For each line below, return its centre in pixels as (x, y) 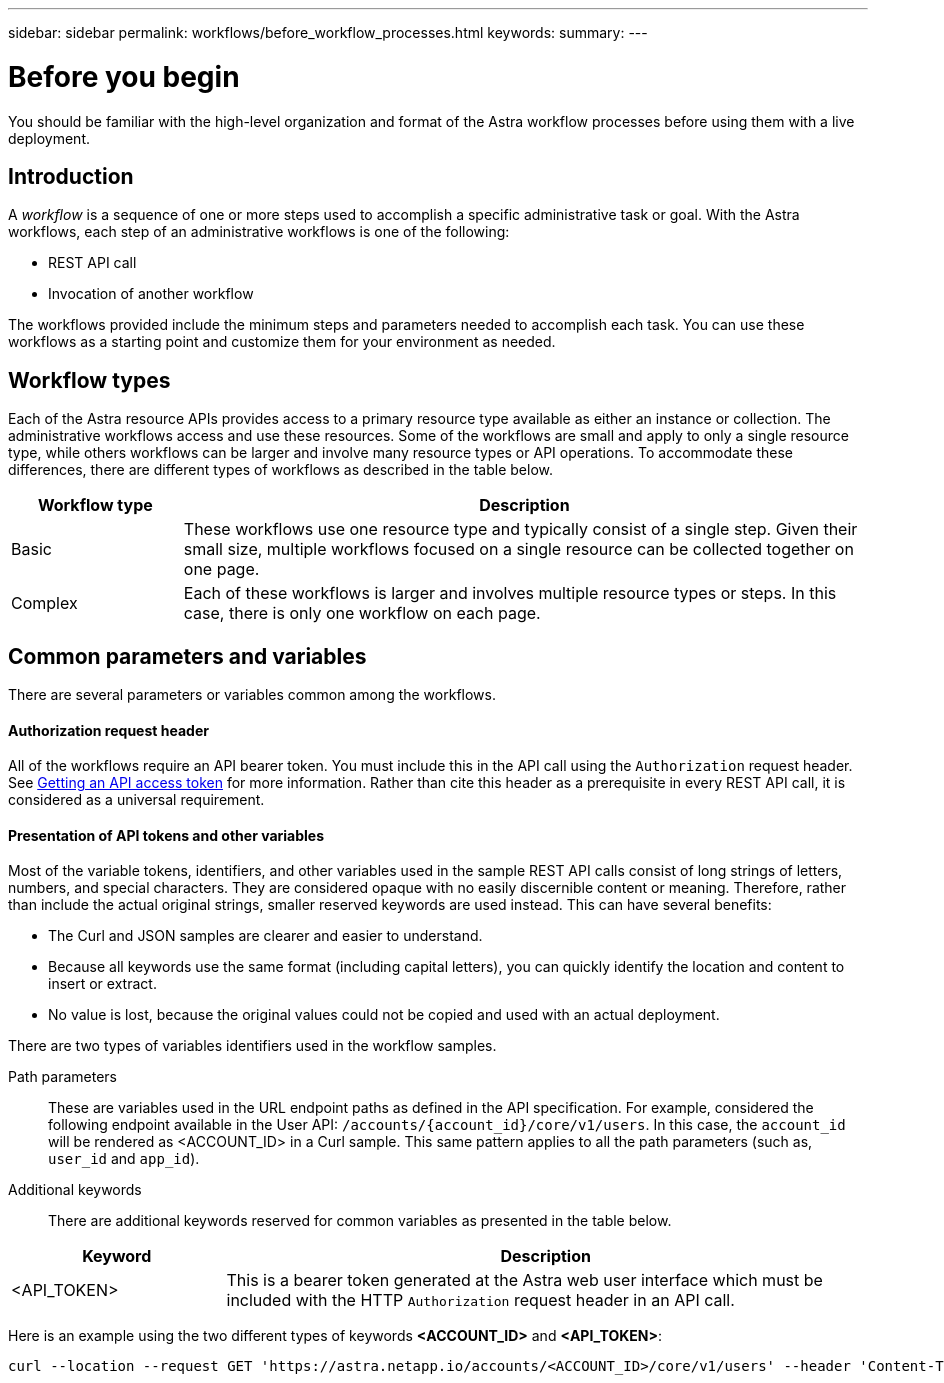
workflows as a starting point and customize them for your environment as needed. (282, 342)
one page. (221, 569)
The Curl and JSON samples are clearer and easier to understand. (265, 936)
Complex (44, 603)
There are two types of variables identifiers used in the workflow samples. (252, 1046)
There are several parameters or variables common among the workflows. (252, 695)
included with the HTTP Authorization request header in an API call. (480, 1300)
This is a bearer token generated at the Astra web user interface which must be (524, 1280)
